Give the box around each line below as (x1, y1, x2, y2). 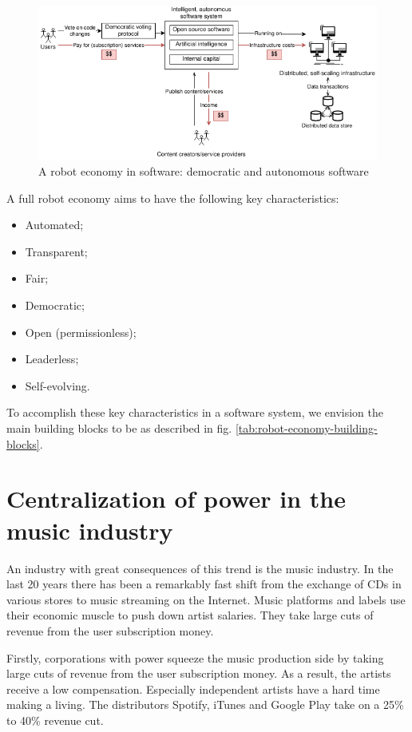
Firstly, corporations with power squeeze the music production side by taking (6, 649, 384, 666)
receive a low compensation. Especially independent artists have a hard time (6, 680, 380, 697)
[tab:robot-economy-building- (235, 420, 378, 437)
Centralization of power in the (6, 482, 346, 515)
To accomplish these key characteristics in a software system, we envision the (6, 404, 383, 421)
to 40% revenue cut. (6, 711, 104, 728)
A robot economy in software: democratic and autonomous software (38, 163, 369, 180)
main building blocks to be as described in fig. (6, 420, 232, 437)
